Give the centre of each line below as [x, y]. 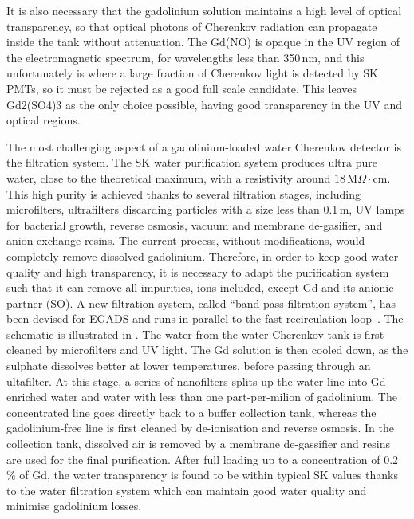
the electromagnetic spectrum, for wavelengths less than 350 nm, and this [185, 57]
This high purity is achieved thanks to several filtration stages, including [183, 193]
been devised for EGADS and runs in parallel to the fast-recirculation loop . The [205, 318]
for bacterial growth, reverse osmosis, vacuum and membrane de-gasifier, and [195, 224]
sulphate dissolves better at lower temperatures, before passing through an [189, 366]
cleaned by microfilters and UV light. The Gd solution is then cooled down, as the [207, 350]
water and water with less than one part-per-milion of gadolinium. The [224, 397]
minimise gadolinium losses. [74, 506]
